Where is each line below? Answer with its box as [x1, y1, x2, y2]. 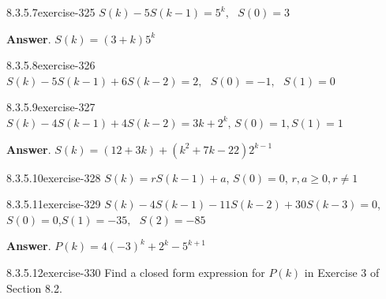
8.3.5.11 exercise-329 [6, 196, 101, 212]
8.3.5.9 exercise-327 [6, 99, 96, 115]
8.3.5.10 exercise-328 [6, 169, 101, 185]
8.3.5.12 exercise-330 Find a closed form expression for [6, 263, 265, 280]
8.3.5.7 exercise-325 [6, 4, 96, 20]
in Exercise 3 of [304, 263, 380, 280]
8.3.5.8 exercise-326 [6, 57, 96, 73]
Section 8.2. [6, 279, 62, 296]
